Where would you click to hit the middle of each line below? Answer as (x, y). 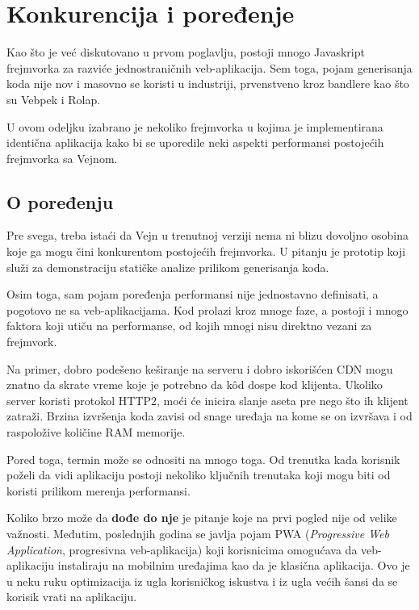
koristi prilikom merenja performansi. (98, 490)
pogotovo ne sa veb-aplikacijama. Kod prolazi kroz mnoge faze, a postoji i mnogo (207, 309)
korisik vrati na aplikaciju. (72, 597)
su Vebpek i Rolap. (54, 99)
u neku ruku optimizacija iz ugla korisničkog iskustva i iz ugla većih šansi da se (202, 581)
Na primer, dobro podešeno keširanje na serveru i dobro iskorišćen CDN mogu (200, 368)
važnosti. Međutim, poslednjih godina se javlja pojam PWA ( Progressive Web (198, 533)
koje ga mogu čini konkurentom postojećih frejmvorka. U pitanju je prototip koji (206, 251)
